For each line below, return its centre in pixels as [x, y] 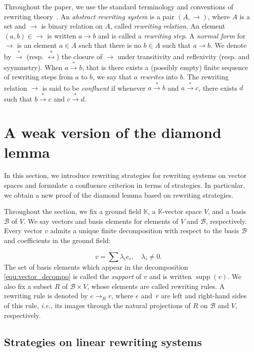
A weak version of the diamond [113, 132]
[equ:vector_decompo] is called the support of [73, 276]
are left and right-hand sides [204, 296]
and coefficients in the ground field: [57, 240]
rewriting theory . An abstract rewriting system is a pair [89, 16]
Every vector [23, 230]
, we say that [112, 77]
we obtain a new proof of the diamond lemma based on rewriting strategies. [119, 194]
